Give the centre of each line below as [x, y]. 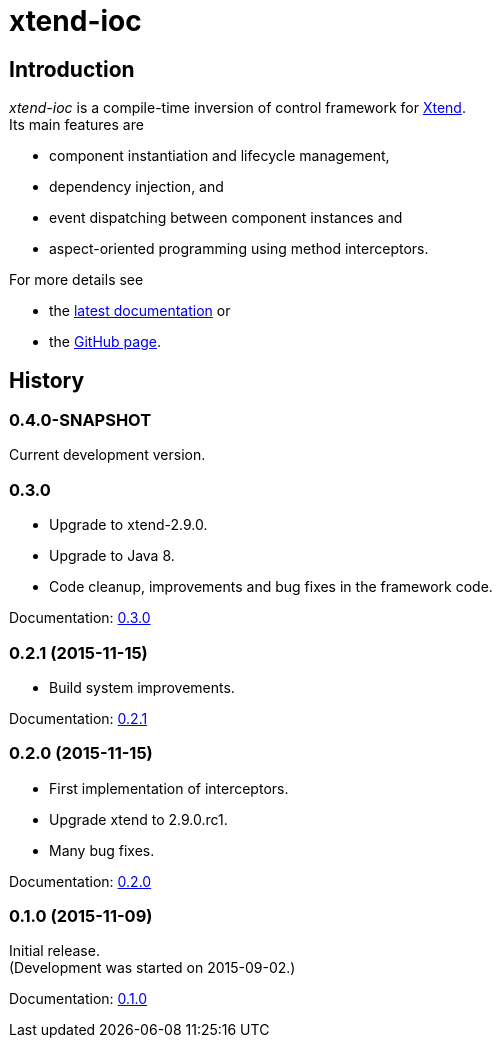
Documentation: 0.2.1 [78, 718]
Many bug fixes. [102, 850]
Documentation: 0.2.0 [80, 881]
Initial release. [54, 951]
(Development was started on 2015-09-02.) [152, 968]
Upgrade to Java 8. [112, 556]
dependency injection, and [136, 187]
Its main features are [76, 125]
